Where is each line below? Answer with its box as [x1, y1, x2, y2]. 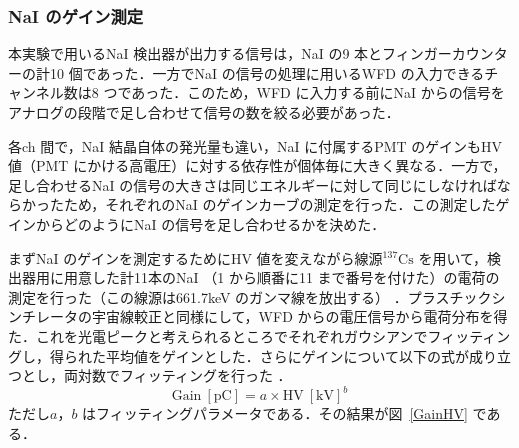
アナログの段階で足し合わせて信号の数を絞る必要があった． [8, 102, 400, 122]
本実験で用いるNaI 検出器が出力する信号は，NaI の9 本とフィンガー [8, 43, 452, 64]
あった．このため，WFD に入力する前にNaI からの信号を [131, 82, 505, 103]
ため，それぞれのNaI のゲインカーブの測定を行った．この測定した [63, 194, 496, 215]
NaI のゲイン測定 [8, 3, 144, 28]
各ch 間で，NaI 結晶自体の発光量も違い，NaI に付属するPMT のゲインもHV [8, 135, 503, 156]
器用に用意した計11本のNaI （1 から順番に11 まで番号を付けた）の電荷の [21, 267, 500, 288]
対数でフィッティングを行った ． [77, 365, 292, 386]
